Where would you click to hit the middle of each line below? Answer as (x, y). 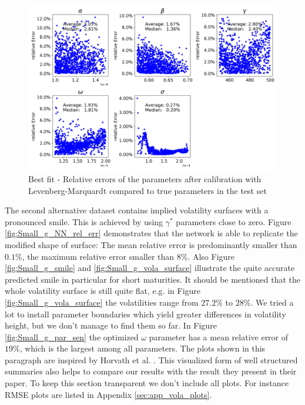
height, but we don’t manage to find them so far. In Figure (111, 325)
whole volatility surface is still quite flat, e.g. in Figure (103, 291)
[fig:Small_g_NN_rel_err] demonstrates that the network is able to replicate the (151, 233)
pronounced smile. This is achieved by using (84, 221)
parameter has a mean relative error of (219, 337)
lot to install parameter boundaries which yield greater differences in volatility (145, 314)
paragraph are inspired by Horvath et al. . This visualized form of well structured (151, 359)
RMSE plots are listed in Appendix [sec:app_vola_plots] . (108, 394)
